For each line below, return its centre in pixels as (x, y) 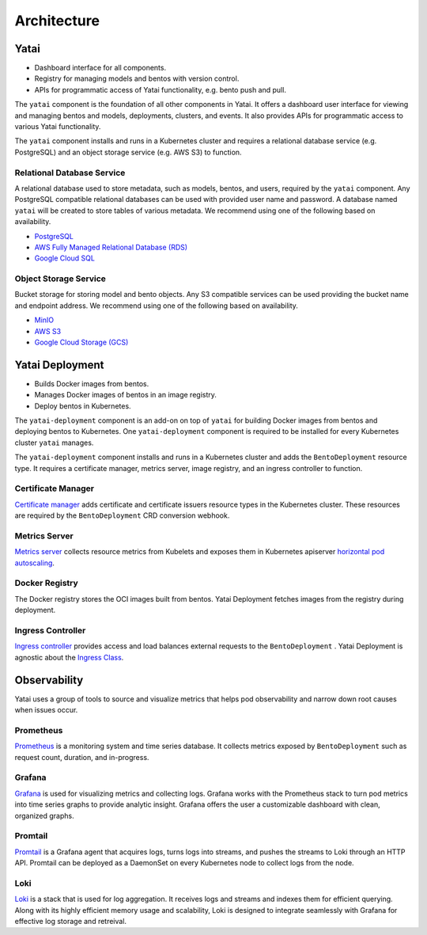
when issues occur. (46, 710)
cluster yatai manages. (54, 443)
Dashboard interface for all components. (100, 68)
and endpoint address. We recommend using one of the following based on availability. (156, 306)
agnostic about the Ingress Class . (69, 657)
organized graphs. (44, 815)
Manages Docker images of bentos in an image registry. (126, 395)
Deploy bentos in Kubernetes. (83, 406)
